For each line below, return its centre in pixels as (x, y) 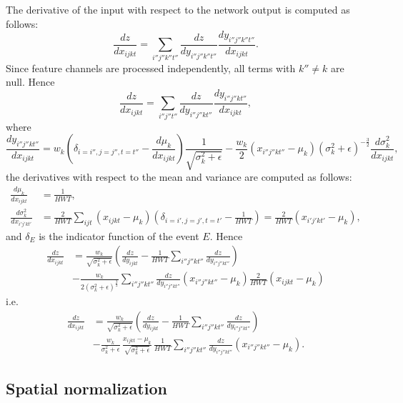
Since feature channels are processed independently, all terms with (151, 68)
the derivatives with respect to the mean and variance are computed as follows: (179, 177)
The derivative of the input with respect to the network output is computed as (178, 9)
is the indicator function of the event (119, 235)
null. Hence (30, 82)
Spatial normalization (86, 388)
